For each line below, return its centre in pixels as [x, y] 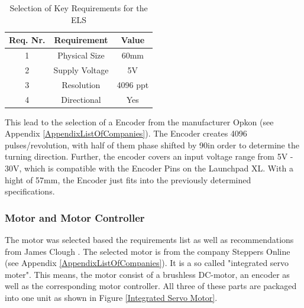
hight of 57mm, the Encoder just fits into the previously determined [128, 179]
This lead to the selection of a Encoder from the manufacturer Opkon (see [139, 121]
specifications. [30, 191]
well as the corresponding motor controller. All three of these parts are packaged [151, 286]
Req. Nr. [27, 40]
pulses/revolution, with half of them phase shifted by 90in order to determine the [152, 145]
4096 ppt [133, 84]
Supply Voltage [81, 69]
